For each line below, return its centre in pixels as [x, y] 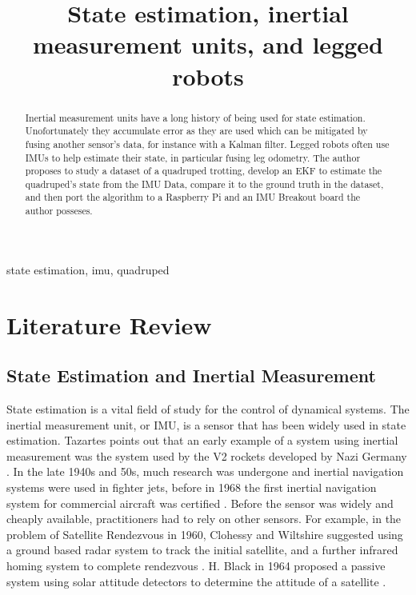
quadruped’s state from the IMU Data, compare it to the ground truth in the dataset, [204, 184]
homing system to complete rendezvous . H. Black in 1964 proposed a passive [196, 565]
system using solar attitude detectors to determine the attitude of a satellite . [196, 581]
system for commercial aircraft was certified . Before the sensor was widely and [200, 503]
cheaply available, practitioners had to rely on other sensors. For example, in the [204, 519]
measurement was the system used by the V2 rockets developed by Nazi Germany [207, 455]
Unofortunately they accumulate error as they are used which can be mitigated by [196, 131]
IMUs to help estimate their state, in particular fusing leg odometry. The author [193, 157]
